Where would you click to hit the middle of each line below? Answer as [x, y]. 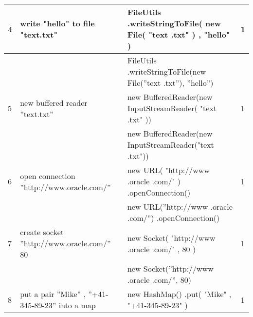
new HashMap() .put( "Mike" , [179, 294]
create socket [42, 232]
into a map [77, 305]
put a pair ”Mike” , [53, 294]
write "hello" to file [57, 23]
